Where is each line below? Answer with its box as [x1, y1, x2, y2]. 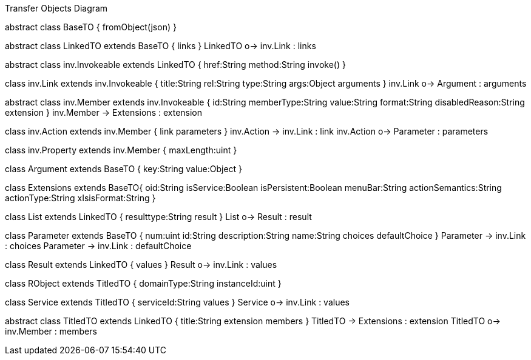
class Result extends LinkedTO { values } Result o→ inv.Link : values [5, 259, 277, 270]
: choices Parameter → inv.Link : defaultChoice [5, 241, 192, 251]
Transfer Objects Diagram [5, 3, 108, 13]
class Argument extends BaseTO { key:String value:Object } [5, 164, 243, 174]
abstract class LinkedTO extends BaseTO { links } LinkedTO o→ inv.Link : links [5, 41, 316, 51]
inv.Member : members [5, 326, 97, 336]
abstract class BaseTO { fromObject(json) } [5, 22, 177, 32]
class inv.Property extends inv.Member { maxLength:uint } [5, 145, 237, 155]
